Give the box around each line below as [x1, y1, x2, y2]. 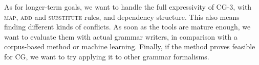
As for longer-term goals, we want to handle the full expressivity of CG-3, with [4, 2, 252, 12]
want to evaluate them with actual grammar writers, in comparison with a [4, 31, 238, 42]
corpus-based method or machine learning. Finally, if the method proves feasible [4, 41, 255, 52]
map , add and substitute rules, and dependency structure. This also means [4, 11, 240, 22]
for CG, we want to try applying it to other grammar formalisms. [4, 51, 209, 61]
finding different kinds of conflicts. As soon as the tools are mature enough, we [4, 21, 251, 32]
